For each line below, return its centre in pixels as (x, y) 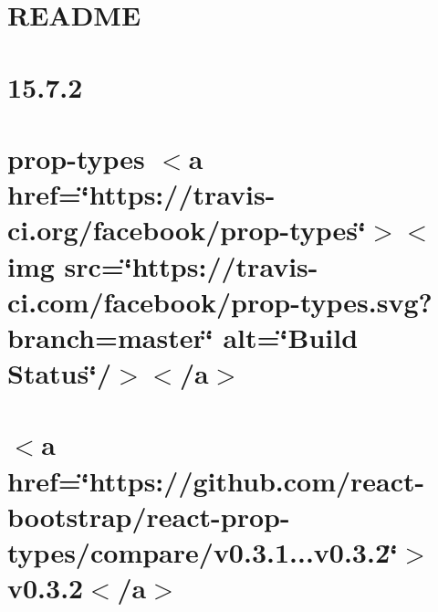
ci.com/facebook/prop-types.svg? (220, 301)
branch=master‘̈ (110, 337)
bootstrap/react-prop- (149, 516)
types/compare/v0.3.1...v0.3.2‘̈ (203, 552)
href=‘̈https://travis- (141, 194)
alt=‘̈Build (291, 337)
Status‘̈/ (60, 373)
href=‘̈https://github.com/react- (216, 480)
